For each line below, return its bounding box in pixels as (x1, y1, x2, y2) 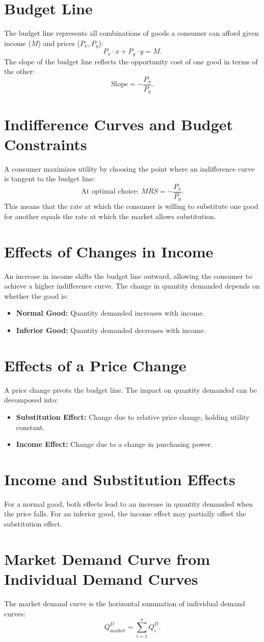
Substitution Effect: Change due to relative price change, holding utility (16, 411, 250, 422)
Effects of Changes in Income (4, 241, 214, 261)
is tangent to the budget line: (4, 173, 95, 184)
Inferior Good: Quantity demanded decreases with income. (16, 325, 206, 336)
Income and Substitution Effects (4, 468, 235, 489)
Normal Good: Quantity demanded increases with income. (16, 307, 205, 318)
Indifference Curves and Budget (4, 113, 233, 134)
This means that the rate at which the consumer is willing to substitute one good (4, 201, 258, 211)
